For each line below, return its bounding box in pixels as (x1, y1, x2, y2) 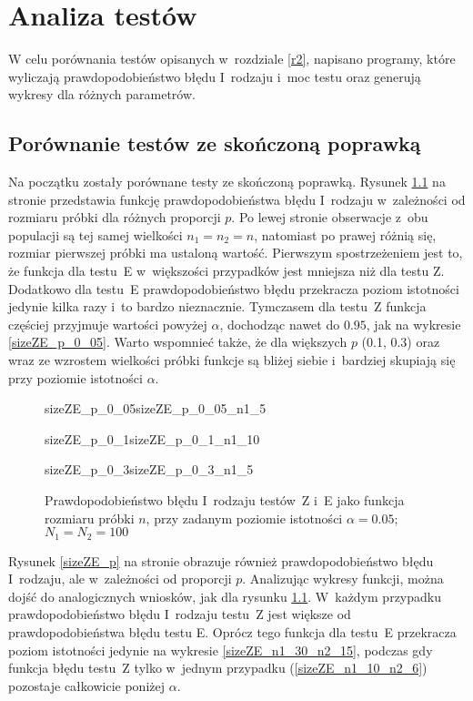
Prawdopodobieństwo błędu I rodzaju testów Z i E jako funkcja (45, 491, 405, 510)
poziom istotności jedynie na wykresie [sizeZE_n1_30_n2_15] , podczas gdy (8, 640, 433, 659)
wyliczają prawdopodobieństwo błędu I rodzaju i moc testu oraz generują (8, 66, 421, 86)
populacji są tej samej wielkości (8, 225, 183, 244)
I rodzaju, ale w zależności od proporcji (8, 569, 232, 588)
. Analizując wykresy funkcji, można (242, 569, 444, 588)
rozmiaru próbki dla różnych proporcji (8, 208, 221, 227)
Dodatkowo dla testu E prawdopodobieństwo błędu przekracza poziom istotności (8, 279, 459, 298)
